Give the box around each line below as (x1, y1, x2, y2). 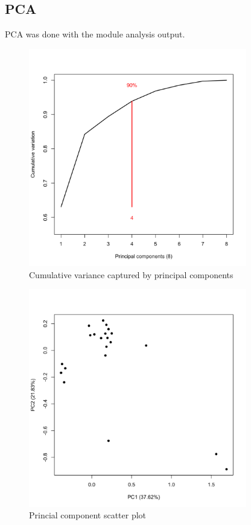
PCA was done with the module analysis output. (5, 28, 185, 40)
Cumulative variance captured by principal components (29, 268, 234, 281)
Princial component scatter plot (29, 509, 147, 521)
